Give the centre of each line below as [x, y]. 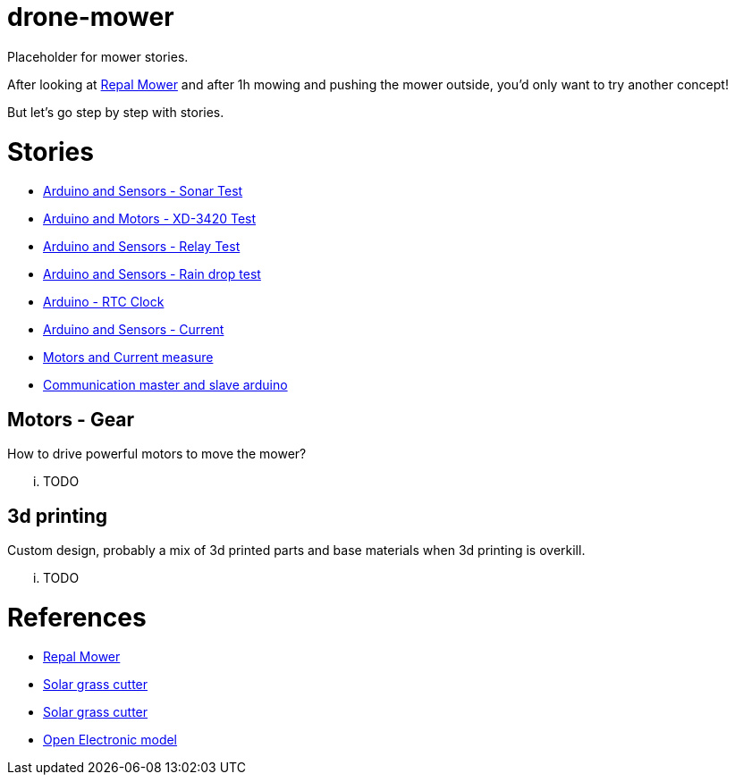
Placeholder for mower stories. [98, 56]
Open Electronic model [110, 740]
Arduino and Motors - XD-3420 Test [150, 219]
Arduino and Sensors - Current [134, 330]
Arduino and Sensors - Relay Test [142, 247]
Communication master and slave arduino [165, 385]
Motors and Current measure [128, 357]
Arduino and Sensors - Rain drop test [152, 274]
